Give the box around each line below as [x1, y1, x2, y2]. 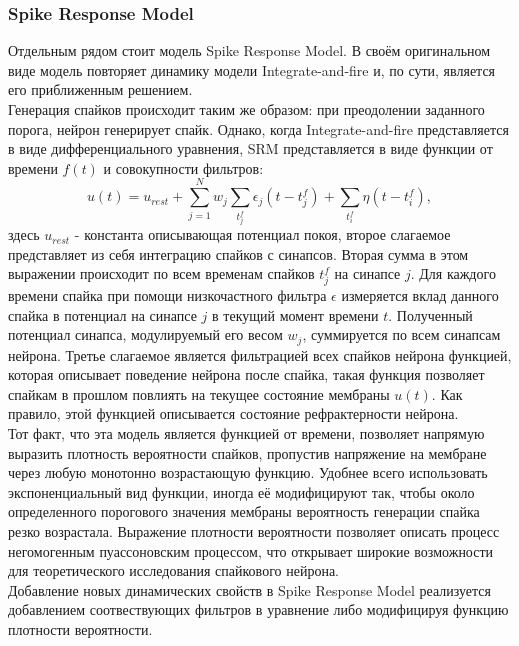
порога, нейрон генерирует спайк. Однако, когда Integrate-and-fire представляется [8, 118, 509, 139]
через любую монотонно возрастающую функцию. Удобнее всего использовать [8, 462, 488, 483]
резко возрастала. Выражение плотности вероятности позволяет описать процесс [8, 520, 500, 541]
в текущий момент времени [212, 304, 379, 325]
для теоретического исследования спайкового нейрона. [8, 560, 339, 581]
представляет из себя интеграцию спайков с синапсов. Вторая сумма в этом [8, 243, 469, 264]
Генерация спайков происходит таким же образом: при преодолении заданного [8, 99, 485, 119]
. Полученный [388, 304, 473, 325]
